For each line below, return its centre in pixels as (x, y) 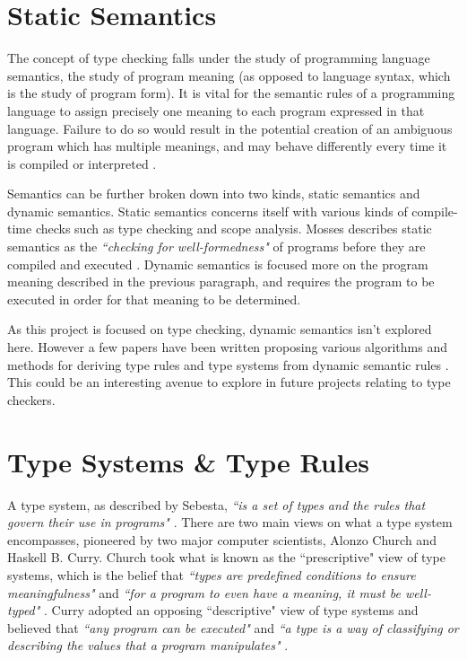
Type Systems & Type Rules (188, 461)
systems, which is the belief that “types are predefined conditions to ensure (212, 574)
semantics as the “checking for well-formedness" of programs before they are (216, 246)
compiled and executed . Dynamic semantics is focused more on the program (218, 264)
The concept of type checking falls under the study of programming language (219, 58)
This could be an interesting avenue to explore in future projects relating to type (229, 382)
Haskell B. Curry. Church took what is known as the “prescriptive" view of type (226, 557)
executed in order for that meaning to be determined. (154, 299)
